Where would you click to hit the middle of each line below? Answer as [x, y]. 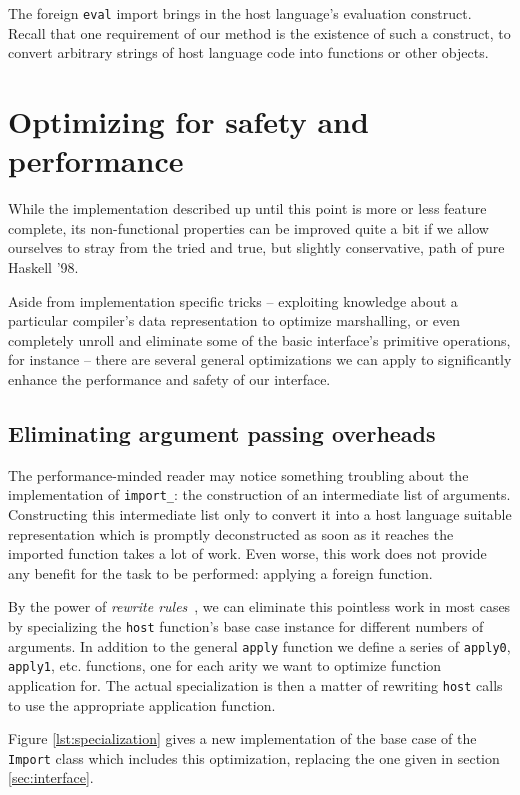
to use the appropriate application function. [142, 704]
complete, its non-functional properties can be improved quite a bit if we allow [248, 227]
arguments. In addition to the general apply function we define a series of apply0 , [259, 645]
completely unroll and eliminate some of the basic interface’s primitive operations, [259, 339]
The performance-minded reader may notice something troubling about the [238, 474]
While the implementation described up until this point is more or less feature [247, 208]
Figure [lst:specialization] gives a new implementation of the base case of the [242, 738]
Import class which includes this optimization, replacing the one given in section [254, 757]
